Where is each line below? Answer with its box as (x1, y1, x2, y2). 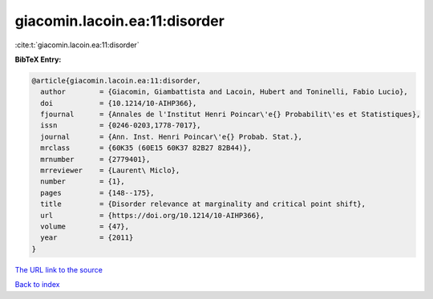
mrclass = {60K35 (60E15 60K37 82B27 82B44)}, (40, 143, 252, 152)
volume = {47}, (40, 222, 130, 231)
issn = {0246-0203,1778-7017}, (40, 121, 201, 130)
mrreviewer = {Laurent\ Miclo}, (40, 166, 180, 176)
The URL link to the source (14, 265, 103, 274)
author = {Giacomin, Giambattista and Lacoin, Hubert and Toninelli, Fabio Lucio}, (40, 87, 408, 96)
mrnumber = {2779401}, (40, 155, 151, 164)
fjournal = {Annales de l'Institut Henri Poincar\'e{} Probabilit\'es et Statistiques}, (40, 110, 421, 119)
